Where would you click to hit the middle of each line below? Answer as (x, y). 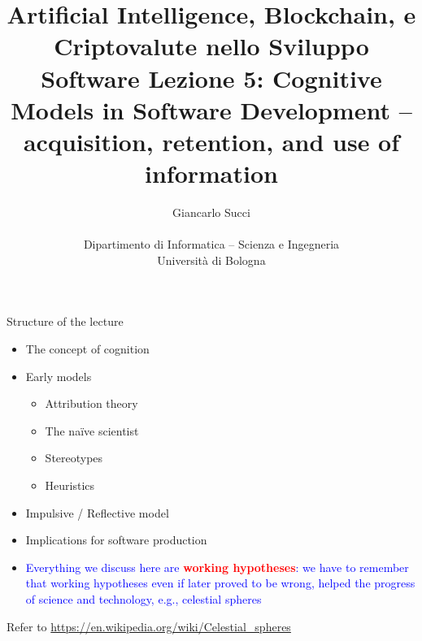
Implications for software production (116, 540)
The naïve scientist (92, 430)
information (211, 173)
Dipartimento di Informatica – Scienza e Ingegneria (211, 244)
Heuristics (70, 485)
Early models (59, 376)
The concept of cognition (87, 349)
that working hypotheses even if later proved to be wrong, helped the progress (220, 583)
